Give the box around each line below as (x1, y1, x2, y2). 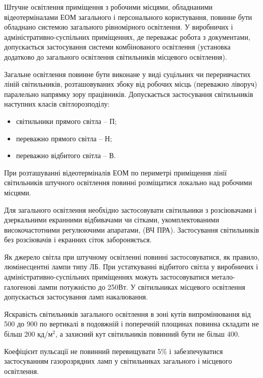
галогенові (4, 281, 36, 292)
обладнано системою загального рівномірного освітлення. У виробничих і (4, 21, 233, 32)
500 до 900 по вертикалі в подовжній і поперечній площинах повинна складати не (4, 318, 259, 329)
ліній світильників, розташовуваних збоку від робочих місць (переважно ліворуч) (4, 79, 257, 89)
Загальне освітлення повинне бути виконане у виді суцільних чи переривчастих (4, 68, 251, 79)
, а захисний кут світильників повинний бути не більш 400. (55, 329, 240, 339)
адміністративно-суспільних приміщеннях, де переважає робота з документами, (4, 31, 250, 42)
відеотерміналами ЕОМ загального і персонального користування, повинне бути (4, 11, 252, 22)
